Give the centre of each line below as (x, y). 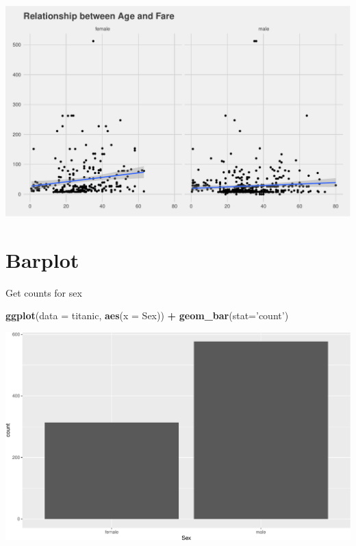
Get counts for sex (44, 292)
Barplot (42, 259)
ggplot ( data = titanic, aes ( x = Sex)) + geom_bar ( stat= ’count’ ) (147, 315)
